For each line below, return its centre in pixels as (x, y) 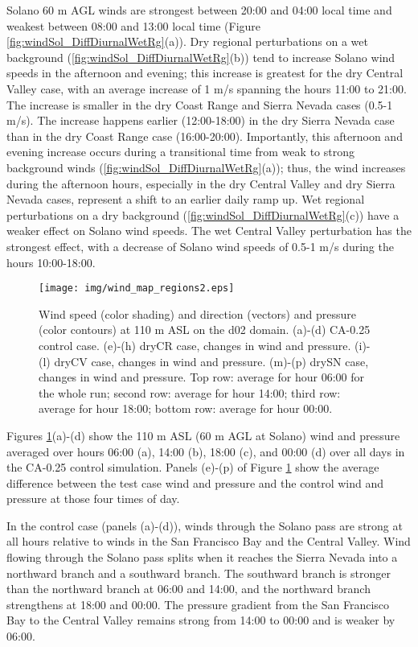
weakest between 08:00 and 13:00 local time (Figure (134, 25)
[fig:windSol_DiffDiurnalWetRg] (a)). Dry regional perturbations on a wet (187, 41)
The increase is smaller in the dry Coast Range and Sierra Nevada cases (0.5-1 (200, 104)
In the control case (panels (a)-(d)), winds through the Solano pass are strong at (205, 525)
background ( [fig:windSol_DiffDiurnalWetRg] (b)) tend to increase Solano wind (201, 57)
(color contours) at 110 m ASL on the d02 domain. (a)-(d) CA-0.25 (205, 330)
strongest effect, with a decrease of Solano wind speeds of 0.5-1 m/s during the (200, 246)
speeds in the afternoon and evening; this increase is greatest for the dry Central (205, 73)
